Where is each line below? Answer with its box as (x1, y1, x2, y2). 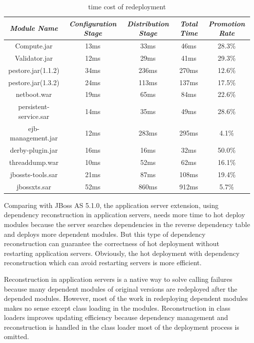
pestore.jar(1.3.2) (8, 77, 60, 87)
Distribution (127, 18, 169, 28)
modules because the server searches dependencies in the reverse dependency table (4, 219, 250, 229)
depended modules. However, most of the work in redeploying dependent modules (4, 293, 248, 303)
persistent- (18, 101, 50, 112)
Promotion (208, 18, 245, 28)
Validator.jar (15, 52, 53, 63)
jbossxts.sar (16, 181, 51, 191)
